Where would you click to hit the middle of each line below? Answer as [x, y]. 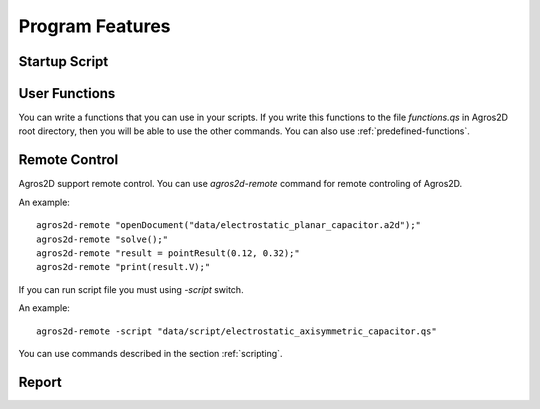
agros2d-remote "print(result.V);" [123, 267]
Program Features [94, 26]
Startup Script [63, 61]
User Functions [67, 93]
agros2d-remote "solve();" [102, 239]
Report [40, 381]
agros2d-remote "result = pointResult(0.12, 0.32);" [168, 253]
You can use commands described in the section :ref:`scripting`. [150, 353]
